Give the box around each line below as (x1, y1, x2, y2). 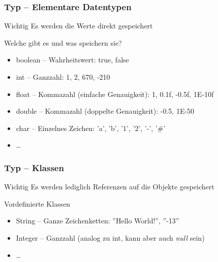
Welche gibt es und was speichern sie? (4, 37, 122, 48)
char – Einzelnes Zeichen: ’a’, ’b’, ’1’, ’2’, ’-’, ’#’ (16, 122, 166, 133)
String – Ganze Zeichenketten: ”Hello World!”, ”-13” (16, 215, 179, 226)
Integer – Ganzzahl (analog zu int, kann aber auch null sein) (16, 232, 205, 243)
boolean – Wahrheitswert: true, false (16, 54, 129, 65)
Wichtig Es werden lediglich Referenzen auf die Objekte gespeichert (4, 181, 214, 192)
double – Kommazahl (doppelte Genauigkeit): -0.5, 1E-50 (16, 106, 195, 116)
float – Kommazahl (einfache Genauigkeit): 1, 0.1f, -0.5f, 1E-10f (16, 88, 214, 99)
